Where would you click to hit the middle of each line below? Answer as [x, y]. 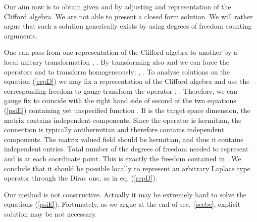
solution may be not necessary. [51, 213]
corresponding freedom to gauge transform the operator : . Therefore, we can [121, 91]
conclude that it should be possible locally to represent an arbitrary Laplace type [127, 168]
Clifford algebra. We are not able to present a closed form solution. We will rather [128, 16]
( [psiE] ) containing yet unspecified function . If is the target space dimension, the [127, 110]
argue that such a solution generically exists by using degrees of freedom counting [128, 26]
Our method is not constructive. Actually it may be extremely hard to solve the [125, 194]
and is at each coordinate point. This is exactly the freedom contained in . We [123, 158]
